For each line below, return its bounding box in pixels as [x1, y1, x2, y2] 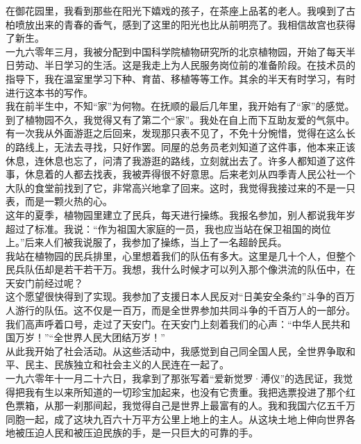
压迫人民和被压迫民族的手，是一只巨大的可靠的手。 [24, 425, 258, 440]
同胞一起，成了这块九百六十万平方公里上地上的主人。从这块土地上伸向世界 [6, 411, 346, 426]
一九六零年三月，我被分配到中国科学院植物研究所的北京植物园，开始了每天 [6, 44, 346, 58]
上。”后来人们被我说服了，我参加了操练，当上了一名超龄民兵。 [6, 235, 287, 249]
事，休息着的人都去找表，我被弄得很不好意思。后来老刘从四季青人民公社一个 [6, 167, 355, 181]
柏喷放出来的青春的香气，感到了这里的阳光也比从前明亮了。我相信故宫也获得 [6, 17, 355, 31]
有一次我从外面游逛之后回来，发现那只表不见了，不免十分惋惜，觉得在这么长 [6, 126, 355, 140]
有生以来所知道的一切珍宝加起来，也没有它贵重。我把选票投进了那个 [34, 384, 346, 399]
